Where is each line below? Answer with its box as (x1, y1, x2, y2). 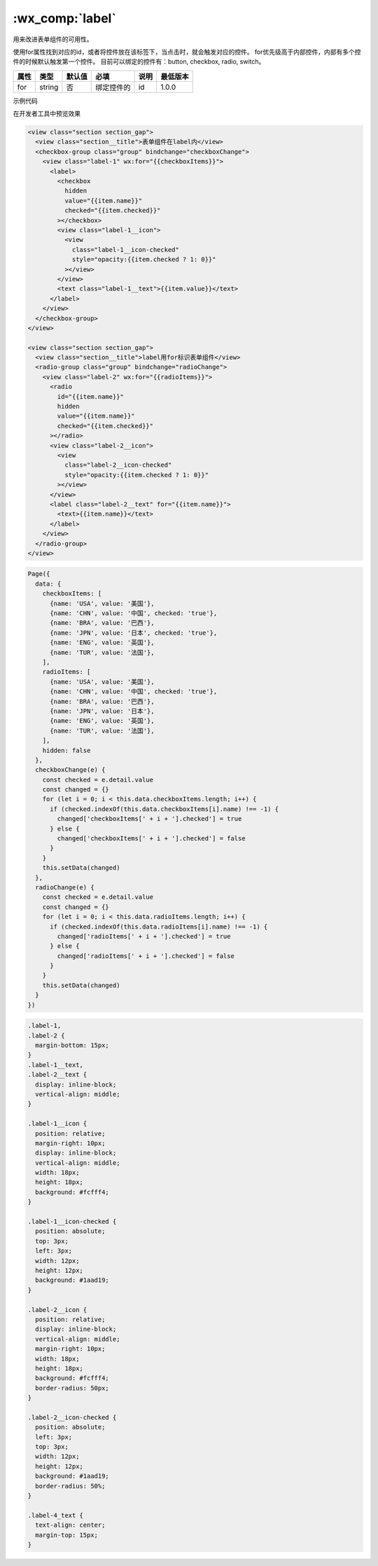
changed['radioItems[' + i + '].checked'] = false (57, 952, 234, 960)
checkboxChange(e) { (35, 766, 106, 774)
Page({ (27, 570, 50, 578)
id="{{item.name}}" (57, 393, 124, 400)
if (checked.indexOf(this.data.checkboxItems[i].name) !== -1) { (50, 805, 279, 813)
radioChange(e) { (35, 883, 94, 891)
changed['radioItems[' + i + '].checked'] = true (57, 932, 231, 940)
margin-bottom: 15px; (35, 1041, 110, 1050)
